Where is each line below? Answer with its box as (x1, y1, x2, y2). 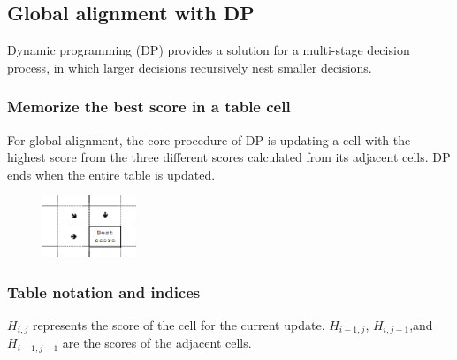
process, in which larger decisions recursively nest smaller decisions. (7, 57, 372, 76)
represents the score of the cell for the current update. (32, 315, 325, 333)
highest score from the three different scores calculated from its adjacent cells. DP (7, 148, 451, 166)
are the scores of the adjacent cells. (62, 333, 252, 352)
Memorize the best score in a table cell (7, 96, 291, 118)
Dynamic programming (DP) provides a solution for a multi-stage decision (7, 41, 410, 59)
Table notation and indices (7, 280, 201, 303)
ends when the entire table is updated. (7, 165, 216, 183)
